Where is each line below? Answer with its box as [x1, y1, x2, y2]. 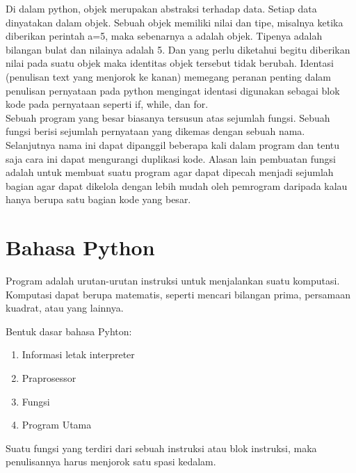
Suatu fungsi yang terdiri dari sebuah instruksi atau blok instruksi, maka [6, 440, 317, 455]
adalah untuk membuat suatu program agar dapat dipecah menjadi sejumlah [6, 165, 334, 179]
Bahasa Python [6, 233, 155, 262]
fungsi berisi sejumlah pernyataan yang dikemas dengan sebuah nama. [6, 124, 305, 138]
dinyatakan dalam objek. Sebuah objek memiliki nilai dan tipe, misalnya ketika [6, 15, 343, 29]
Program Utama [22, 417, 92, 432]
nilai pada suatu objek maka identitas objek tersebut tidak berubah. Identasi [6, 56, 334, 70]
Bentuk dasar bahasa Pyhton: [6, 323, 132, 338]
